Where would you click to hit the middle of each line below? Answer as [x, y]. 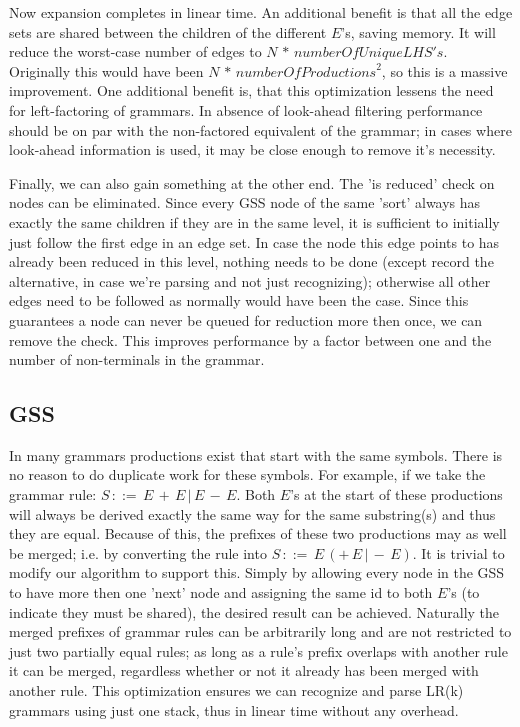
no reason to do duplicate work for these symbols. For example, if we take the [247, 474]
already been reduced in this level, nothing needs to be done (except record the [251, 261]
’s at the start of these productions [396, 494]
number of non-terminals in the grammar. [137, 359]
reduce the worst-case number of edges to [135, 51]
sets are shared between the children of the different [168, 31]
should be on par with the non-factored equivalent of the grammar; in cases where [260, 129]
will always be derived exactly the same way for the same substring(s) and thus [252, 513]
